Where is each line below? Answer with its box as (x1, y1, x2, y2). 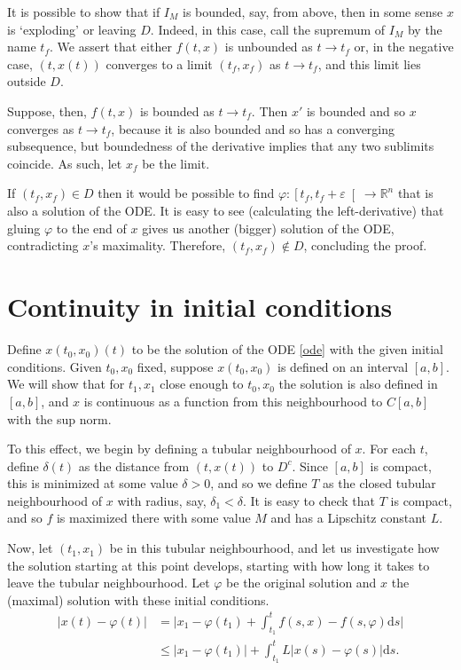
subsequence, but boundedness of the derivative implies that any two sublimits (7, 137, 434, 155)
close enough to (160, 374, 244, 393)
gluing (7, 218, 41, 237)
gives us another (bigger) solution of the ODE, (142, 218, 395, 237)
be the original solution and (226, 573, 377, 592)
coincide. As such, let (7, 154, 122, 172)
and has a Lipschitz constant (270, 508, 427, 527)
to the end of (56, 218, 127, 237)
